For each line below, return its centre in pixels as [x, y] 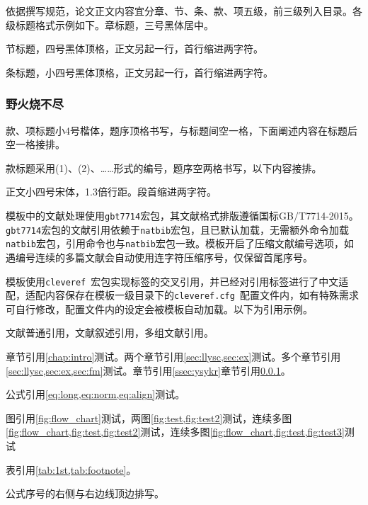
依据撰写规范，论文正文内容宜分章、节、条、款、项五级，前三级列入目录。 [179, 11]
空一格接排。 [35, 144]
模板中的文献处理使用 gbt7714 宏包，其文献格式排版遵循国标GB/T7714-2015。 [182, 215]
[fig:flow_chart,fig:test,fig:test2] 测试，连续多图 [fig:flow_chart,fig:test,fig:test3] [175, 432]
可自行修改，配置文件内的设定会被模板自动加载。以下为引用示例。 [159, 308]
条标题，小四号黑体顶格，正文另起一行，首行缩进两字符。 [139, 72]
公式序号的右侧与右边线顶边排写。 [85, 493]
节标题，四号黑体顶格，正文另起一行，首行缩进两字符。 [134, 49]
